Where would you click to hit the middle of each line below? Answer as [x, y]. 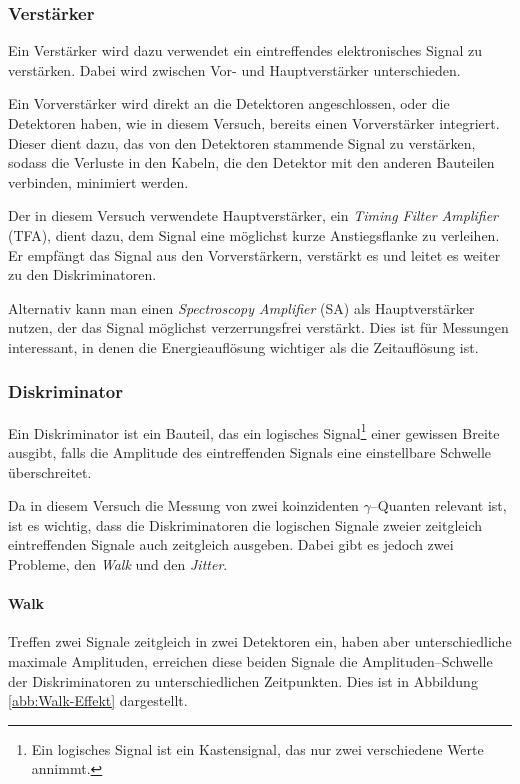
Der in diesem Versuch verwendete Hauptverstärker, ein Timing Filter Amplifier [253, 215]
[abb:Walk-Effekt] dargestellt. [98, 700]
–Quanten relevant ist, [438, 505]
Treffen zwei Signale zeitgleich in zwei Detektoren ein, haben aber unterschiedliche [260, 641]
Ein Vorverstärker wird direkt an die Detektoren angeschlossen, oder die [229, 103]
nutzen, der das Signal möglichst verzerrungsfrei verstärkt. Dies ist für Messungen [258, 327]
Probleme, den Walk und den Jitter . [118, 563]
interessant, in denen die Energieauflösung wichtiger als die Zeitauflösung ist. [243, 346]
